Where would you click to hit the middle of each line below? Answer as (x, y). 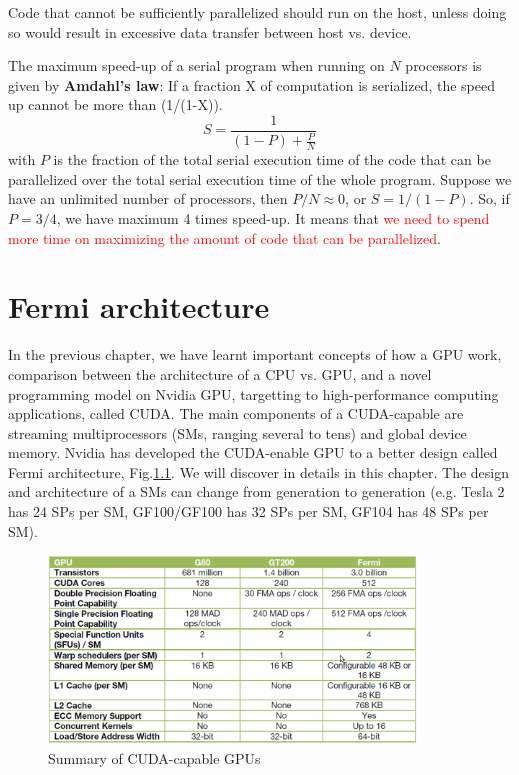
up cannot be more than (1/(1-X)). (115, 104)
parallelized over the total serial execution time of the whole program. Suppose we (260, 178)
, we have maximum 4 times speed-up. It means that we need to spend (273, 218)
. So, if (489, 198)
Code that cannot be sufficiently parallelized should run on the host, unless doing (257, 12)
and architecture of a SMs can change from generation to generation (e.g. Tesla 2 (256, 491)
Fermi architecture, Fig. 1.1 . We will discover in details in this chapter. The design (259, 471)
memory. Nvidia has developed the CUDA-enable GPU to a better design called (253, 452)
